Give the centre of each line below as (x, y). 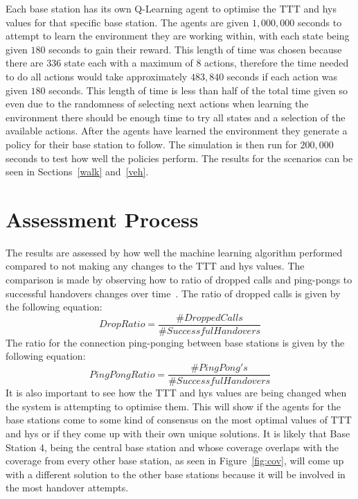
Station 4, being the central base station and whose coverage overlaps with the (172, 447)
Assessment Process (102, 219)
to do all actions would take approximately (97, 76)
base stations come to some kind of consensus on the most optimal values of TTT (179, 420)
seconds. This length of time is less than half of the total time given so (198, 90)
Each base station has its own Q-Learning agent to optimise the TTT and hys (171, 8)
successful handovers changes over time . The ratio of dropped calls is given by (173, 293)
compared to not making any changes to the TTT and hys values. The (155, 266)
